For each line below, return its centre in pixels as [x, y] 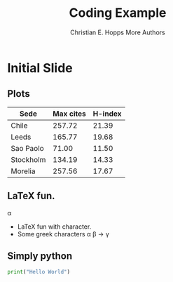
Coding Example [118, 13]
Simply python [40, 256]
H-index [107, 114]
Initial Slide [40, 68]
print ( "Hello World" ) [39, 272]
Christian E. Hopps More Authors [118, 32]
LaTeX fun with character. [54, 227]
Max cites [69, 114]
